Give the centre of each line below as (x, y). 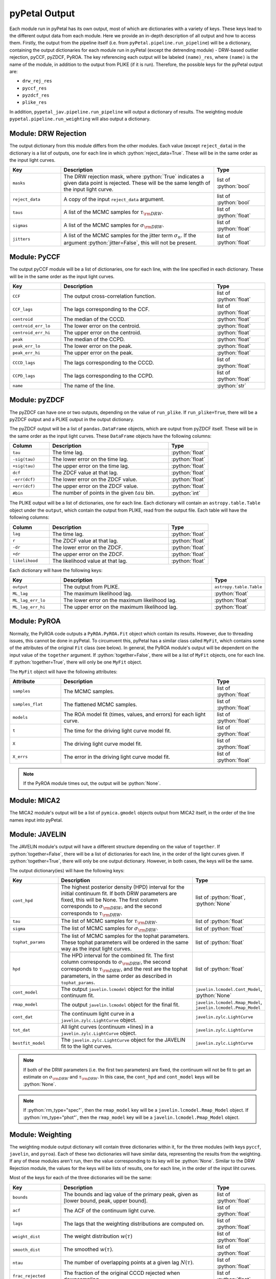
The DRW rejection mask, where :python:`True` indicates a (134, 177)
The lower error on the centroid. (102, 326)
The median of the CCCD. (95, 319)
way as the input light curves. (97, 949)
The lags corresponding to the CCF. (107, 309)
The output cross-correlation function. (110, 296)
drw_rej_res (37, 81)
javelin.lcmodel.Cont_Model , (229, 989)
